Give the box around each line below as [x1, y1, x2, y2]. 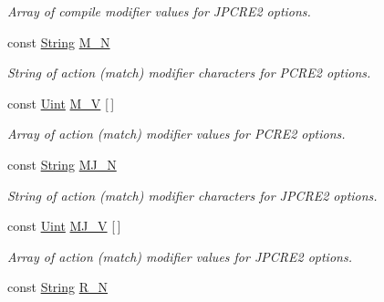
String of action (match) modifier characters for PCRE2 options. [7, 63, 371, 82]
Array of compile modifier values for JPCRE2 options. [7, 2, 311, 20]
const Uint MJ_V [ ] [7, 216, 121, 235]
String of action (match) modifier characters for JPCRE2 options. [7, 185, 378, 204]
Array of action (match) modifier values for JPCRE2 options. [7, 246, 352, 266]
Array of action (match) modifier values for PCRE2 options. [7, 124, 346, 143]
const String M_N [7, 32, 110, 51]
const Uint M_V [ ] [7, 93, 115, 112]
